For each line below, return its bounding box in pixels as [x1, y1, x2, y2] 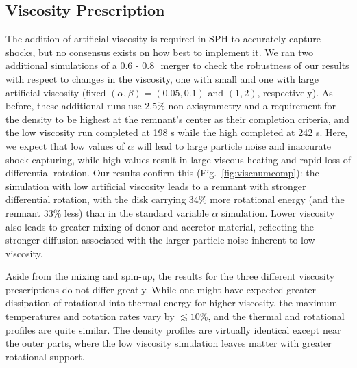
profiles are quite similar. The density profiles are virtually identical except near [5, 322, 341, 337]
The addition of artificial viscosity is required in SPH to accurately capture [5, 31, 321, 46]
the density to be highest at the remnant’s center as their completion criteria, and [5, 111, 349, 126]
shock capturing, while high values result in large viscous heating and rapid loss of [5, 152, 351, 166]
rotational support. [5, 349, 85, 363]
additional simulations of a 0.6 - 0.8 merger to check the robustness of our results [5, 58, 349, 73]
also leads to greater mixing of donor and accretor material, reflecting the [5, 219, 314, 233]
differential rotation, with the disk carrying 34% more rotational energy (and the [5, 192, 345, 207]
